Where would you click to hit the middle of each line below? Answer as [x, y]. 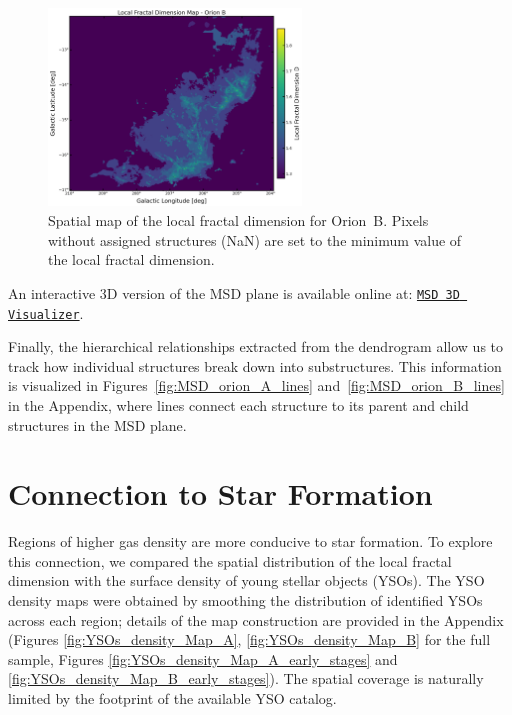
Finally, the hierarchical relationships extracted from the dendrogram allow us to [256, 346]
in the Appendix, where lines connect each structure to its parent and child [238, 404]
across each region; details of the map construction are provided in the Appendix [256, 619]
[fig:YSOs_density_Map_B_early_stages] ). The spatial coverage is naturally [246, 678]
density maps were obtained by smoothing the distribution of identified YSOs [245, 600]
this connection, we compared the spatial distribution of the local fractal [230, 560]
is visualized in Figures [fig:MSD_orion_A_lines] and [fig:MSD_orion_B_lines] [256, 385]
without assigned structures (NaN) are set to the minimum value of [255, 239]
